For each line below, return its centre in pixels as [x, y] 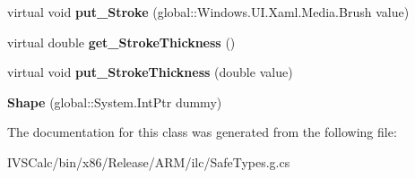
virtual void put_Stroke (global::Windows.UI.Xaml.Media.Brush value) [208, 12]
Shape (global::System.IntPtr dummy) [115, 102]
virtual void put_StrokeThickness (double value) [150, 72]
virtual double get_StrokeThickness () [121, 42]
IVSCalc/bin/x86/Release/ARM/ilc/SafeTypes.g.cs [149, 161]
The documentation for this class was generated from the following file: [202, 132]
